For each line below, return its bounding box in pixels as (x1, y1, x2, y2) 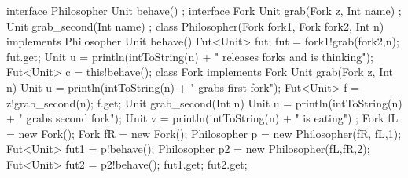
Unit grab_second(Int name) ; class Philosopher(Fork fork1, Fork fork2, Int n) (6, 17, 384, 34)
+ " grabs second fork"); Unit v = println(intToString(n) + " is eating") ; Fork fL (6, 110, 399, 126)
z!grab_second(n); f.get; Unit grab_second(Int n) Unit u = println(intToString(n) (6, 94, 402, 111)
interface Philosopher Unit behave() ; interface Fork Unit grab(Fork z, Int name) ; (6, 2, 402, 18)
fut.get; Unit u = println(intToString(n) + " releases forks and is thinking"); (6, 48, 373, 64)
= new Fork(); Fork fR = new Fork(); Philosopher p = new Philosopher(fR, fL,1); (6, 125, 402, 141)
